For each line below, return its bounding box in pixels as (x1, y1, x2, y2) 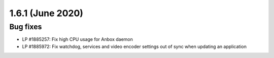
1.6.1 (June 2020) (9, 8, 84, 19)
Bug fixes (9, 22, 42, 31)
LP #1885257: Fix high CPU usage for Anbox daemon (22, 36, 133, 42)
